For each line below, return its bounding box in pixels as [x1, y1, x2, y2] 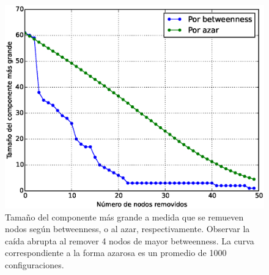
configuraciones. [5, 258, 64, 271]
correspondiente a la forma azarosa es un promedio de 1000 [5, 246, 227, 259]
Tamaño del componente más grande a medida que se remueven [5, 210, 244, 223]
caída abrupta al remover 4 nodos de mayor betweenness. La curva [5, 234, 254, 247]
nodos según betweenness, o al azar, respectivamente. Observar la [5, 222, 250, 235]
